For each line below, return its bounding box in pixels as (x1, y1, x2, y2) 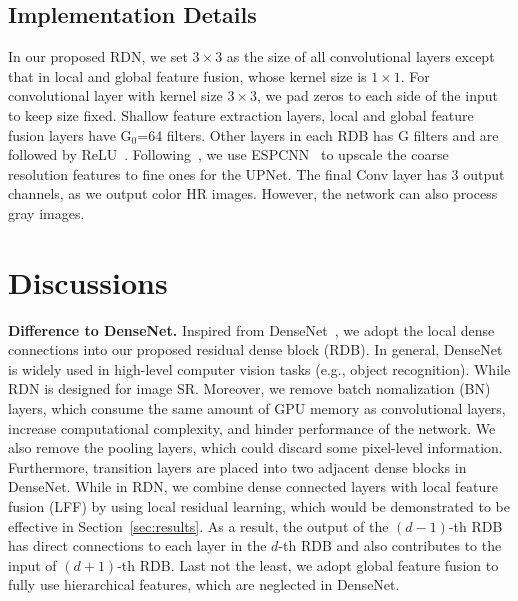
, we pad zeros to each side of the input (257, 85, 498, 106)
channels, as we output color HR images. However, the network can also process (8, 183, 498, 204)
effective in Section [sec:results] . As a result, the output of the (8, 515, 389, 536)
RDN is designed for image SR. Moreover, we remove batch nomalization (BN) (8, 378, 491, 399)
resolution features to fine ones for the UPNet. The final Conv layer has (8, 163, 447, 184)
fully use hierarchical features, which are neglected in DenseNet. (8, 574, 400, 595)
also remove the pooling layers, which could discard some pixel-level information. (8, 437, 503, 458)
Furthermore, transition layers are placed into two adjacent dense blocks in (8, 456, 467, 477)
